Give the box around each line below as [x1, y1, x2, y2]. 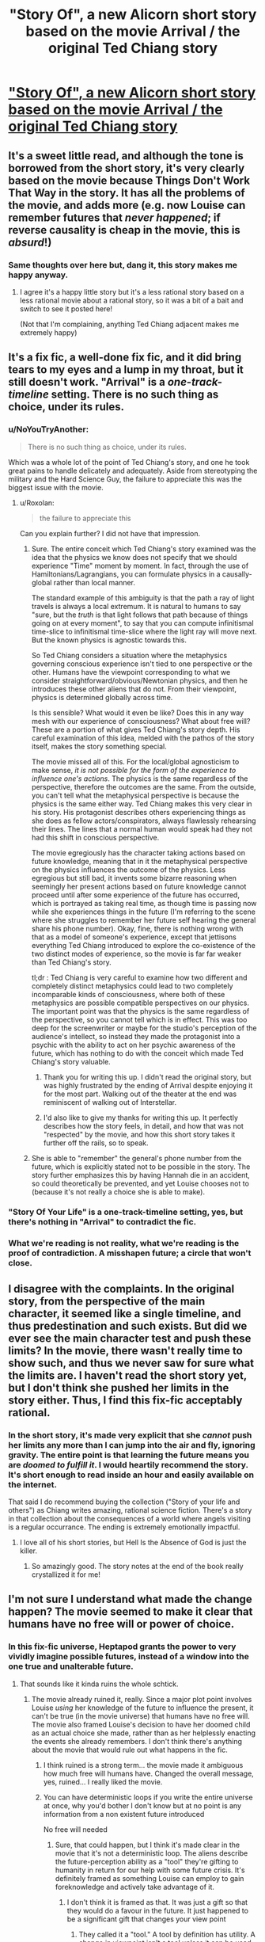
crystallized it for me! [31, 1570, 100, 1579]
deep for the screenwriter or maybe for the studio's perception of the [31, 1023, 257, 1033]
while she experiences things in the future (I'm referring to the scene [31, 907, 256, 916]
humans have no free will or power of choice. [8, 1617, 235, 1631]
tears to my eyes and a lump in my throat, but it [8, 363, 244, 377]
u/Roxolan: [19, 497, 55, 508]
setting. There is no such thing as [51, 388, 219, 402]
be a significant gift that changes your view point [66, 1914, 227, 1924]
